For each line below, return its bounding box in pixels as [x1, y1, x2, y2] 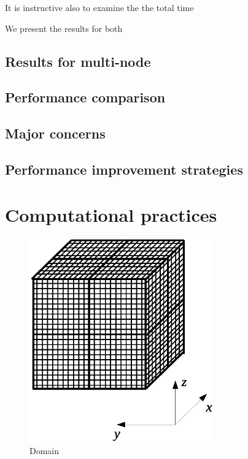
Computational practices [5, 202, 217, 227]
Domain [29, 444, 60, 457]
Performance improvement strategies [5, 159, 243, 178]
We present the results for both [5, 21, 123, 34]
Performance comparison [5, 88, 166, 107]
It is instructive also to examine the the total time [5, 1, 194, 13]
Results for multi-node [5, 51, 151, 70]
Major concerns [5, 124, 106, 143]
